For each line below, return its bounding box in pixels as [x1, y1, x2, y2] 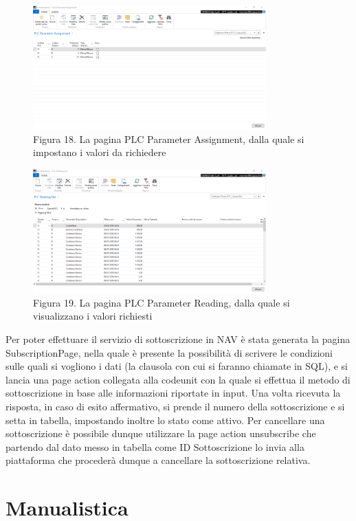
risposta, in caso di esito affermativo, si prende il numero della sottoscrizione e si [5, 399, 345, 413]
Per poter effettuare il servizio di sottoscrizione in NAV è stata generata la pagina [5, 331, 351, 346]
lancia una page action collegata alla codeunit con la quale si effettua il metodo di [5, 372, 351, 386]
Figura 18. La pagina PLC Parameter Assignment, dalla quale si [33, 131, 304, 146]
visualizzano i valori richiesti [33, 309, 153, 323]
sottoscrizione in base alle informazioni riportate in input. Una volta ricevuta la [5, 386, 341, 400]
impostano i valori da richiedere [33, 145, 166, 159]
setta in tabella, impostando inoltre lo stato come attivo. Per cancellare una [5, 412, 325, 427]
